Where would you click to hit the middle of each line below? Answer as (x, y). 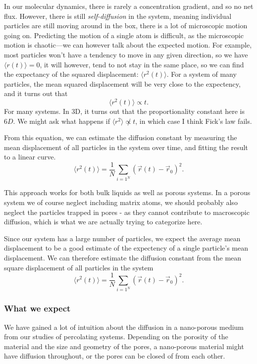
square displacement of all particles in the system (79, 267)
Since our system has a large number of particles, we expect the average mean (122, 238)
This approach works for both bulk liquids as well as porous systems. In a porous (127, 192)
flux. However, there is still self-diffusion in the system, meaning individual (118, 16)
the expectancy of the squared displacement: (71, 74)
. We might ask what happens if (61, 121)
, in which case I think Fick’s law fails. (194, 121)
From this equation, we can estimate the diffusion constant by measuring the (121, 137)
